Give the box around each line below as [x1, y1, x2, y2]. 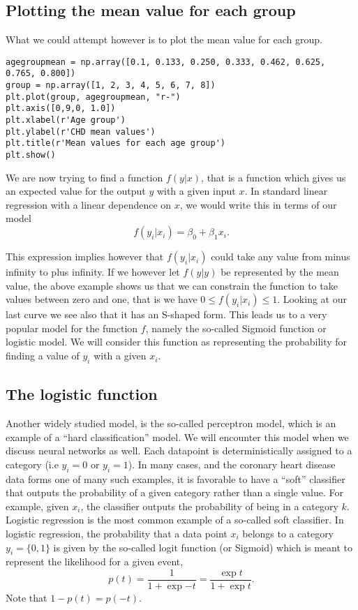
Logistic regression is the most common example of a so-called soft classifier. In [6, 512, 344, 527]
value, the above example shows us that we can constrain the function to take [6, 278, 338, 292]
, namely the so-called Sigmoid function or [145, 320, 327, 335]
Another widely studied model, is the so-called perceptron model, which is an [6, 416, 336, 431]
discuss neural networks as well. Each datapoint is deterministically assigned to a [6, 443, 352, 458]
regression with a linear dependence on [6, 197, 172, 211]
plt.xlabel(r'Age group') [6, 115, 126, 126]
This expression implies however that [6, 249, 164, 264]
